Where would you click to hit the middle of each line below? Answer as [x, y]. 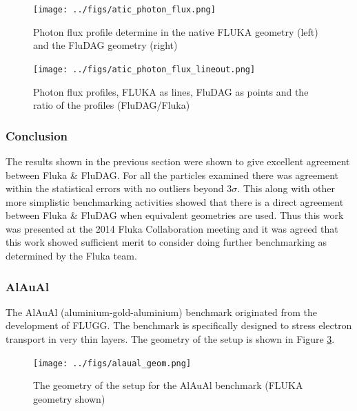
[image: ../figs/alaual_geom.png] [112, 363]
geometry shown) [69, 398]
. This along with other [286, 188]
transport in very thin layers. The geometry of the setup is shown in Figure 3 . [170, 339]
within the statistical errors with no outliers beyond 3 [119, 188]
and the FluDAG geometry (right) [105, 45]
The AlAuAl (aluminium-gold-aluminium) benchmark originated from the [162, 312]
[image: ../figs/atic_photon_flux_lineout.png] [144, 69]
